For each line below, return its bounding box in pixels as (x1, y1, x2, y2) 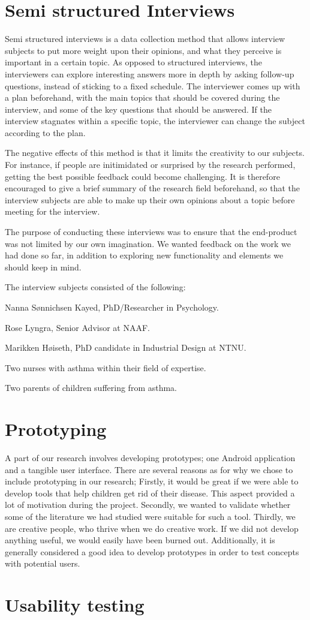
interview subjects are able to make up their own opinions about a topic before (5, 193, 295, 206)
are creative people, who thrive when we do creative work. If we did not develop (5, 522, 299, 534)
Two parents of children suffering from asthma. (5, 381, 177, 394)
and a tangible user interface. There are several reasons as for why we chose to (5, 463, 293, 475)
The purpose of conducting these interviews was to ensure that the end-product (5, 225, 297, 238)
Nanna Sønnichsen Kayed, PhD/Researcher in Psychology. (5, 301, 219, 313)
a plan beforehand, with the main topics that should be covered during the (5, 91, 280, 104)
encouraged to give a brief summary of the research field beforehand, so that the (5, 182, 300, 194)
